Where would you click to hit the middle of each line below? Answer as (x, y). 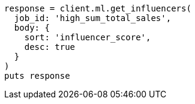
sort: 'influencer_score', (88, 37)
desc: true (50, 47)
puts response (37, 76)
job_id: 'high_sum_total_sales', (93, 18)
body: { (32, 28)
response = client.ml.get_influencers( (98, 8)
